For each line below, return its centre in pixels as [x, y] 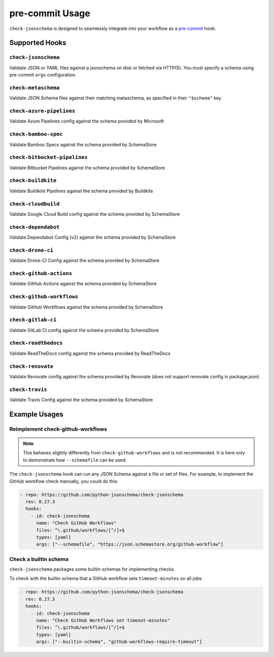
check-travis [28, 389]
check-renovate [31, 366]
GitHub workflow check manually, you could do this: [64, 481]
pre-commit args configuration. [43, 75]
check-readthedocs [36, 343]
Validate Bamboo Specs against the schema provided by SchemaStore [83, 144]
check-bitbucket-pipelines [49, 157]
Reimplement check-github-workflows [58, 429]
